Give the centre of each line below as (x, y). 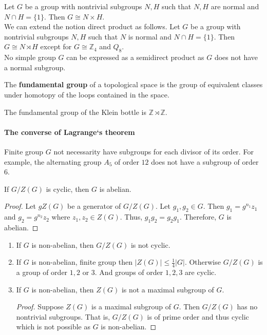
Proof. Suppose (40, 307)
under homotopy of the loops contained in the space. (87, 94)
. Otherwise (203, 262)
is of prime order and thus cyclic (198, 316)
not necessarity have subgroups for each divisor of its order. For (154, 151)
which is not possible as (53, 327)
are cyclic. (201, 272)
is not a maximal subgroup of (168, 289)
